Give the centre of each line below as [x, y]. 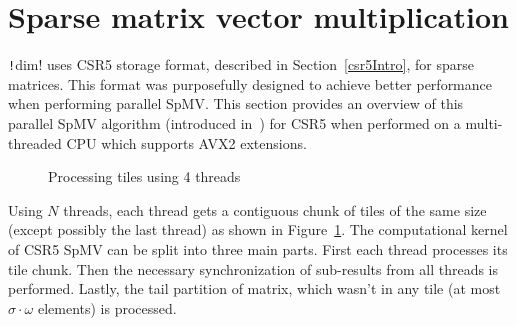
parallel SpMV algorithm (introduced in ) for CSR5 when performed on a [234, 122]
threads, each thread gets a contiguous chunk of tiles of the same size [275, 209]
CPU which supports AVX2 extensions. [186, 142]
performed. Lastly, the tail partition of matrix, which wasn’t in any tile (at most [254, 288]
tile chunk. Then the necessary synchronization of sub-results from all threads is [253, 268]
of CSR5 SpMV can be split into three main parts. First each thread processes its [258, 248]
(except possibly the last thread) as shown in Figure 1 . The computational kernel [258, 229]
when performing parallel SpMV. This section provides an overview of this [236, 103]
